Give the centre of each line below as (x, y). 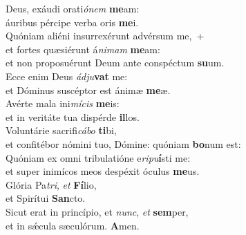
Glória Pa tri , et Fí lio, (51, 184)
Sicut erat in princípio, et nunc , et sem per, (97, 211)
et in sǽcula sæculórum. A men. (73, 225)
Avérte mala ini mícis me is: (63, 103)
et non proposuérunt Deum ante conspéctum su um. (115, 63)
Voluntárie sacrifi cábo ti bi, (61, 130)
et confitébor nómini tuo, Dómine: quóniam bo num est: (123, 143)
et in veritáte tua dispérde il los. (73, 116)
